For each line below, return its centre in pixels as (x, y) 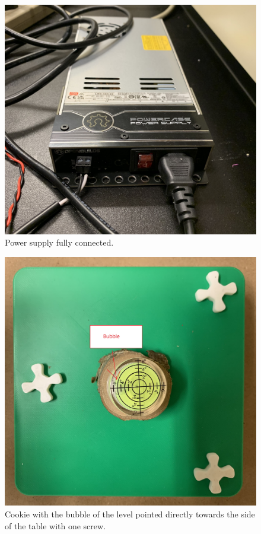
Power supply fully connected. (59, 242)
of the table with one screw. (55, 525)
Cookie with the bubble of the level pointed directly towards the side (130, 514)
